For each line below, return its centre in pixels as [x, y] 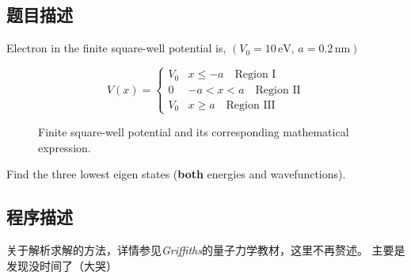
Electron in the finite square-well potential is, [116, 48]
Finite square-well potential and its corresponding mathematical [194, 132]
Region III [251, 105]
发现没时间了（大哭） [62, 265]
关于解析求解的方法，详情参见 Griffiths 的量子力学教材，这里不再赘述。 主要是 [206, 250]
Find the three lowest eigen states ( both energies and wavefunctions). [176, 174]
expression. [65, 147]
